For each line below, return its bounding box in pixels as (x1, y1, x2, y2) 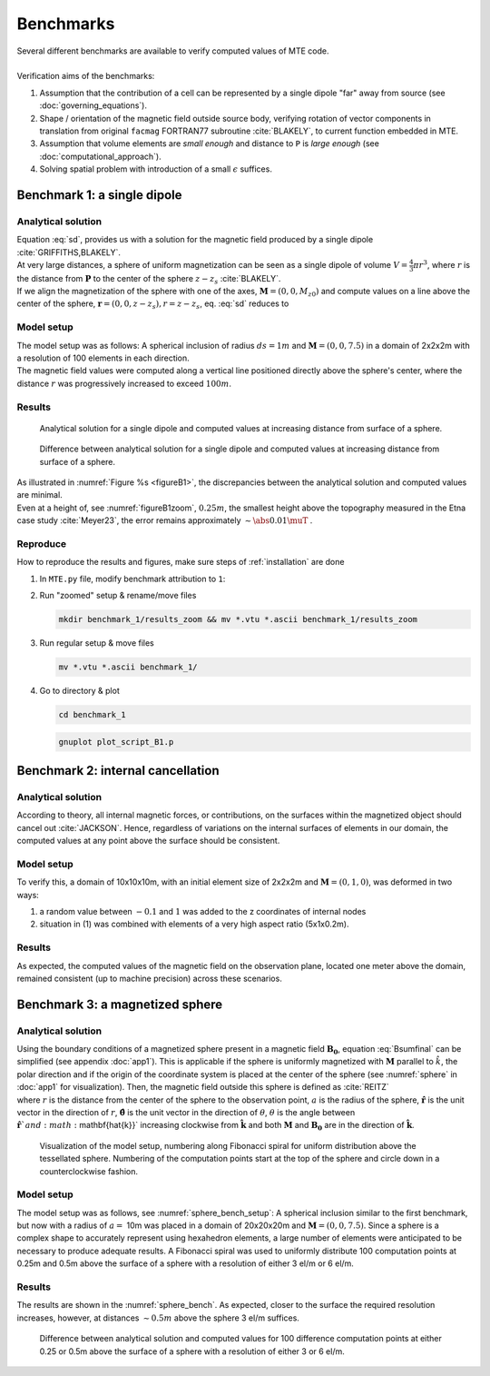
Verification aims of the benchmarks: (16, 71, 155, 82)
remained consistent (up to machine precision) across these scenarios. (16, 973, 283, 984)
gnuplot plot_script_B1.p (58, 737, 174, 747)
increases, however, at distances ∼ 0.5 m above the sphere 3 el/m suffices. (16, 1312, 299, 1323)
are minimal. (16, 490, 63, 500)
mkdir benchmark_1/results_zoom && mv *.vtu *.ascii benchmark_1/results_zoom (58, 614, 417, 624)
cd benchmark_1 (58, 709, 126, 719)
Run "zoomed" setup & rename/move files (39, 590, 197, 601)
